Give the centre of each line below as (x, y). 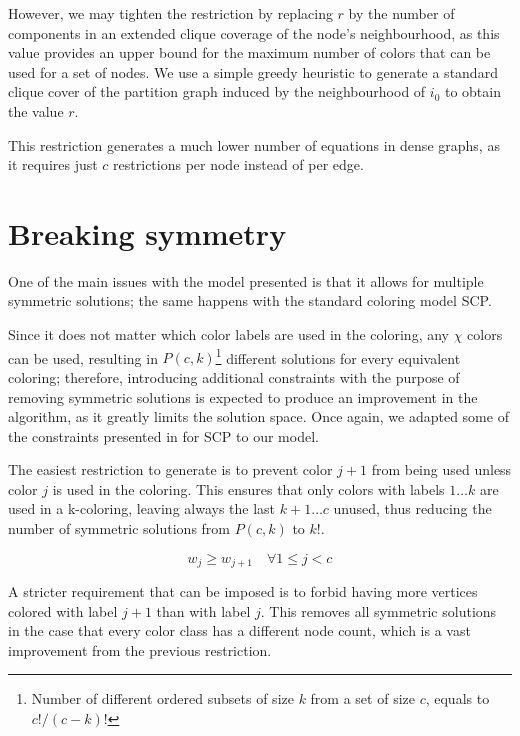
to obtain (472, 91)
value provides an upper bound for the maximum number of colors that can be (249, 52)
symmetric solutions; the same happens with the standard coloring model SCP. (250, 300)
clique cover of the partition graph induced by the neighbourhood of (217, 91)
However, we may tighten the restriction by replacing (170, 13)
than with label (203, 610)
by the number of (401, 13)
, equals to (457, 698)
